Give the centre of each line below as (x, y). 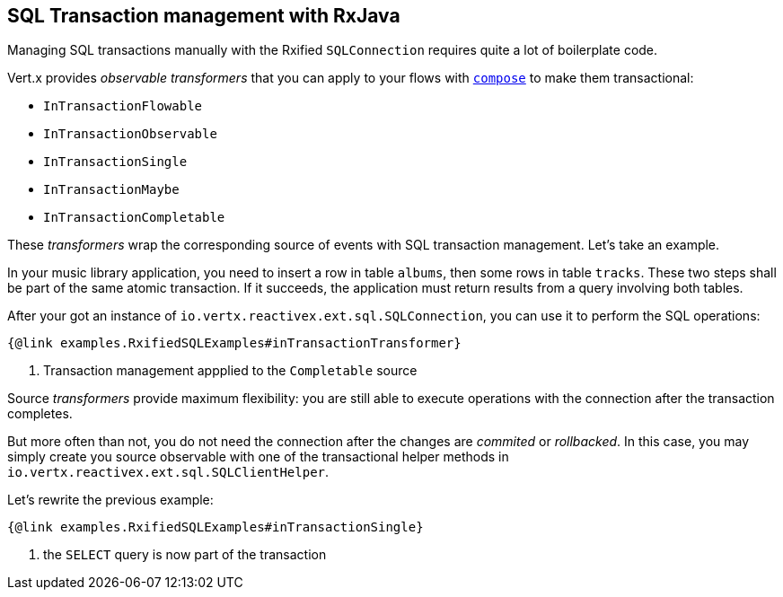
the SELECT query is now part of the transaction (185, 555)
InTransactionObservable (130, 134)
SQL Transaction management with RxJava (204, 16)
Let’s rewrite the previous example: (110, 500)
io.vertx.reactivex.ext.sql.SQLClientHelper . (168, 472)
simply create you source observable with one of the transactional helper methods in (258, 457)
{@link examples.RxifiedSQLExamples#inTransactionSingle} (216, 527)
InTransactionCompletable (134, 218)
